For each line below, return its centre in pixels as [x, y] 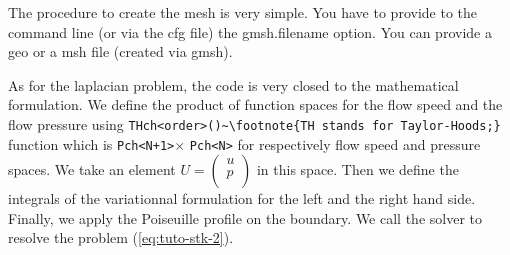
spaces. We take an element [92, 169]
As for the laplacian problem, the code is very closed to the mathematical [233, 84]
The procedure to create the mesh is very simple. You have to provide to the [242, 12]
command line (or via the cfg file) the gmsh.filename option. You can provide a [250, 31]
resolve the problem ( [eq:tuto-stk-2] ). [121, 237]
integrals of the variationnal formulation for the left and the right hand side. [242, 198]
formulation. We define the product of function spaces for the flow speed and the [255, 104]
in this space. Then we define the [357, 169]
